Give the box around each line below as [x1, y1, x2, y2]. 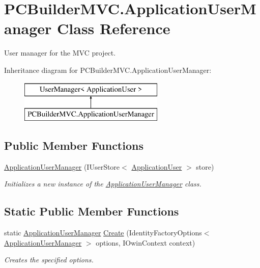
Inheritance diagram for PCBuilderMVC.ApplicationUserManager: [4, 64, 212, 75]
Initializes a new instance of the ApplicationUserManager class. [4, 178, 201, 189]
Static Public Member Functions [4, 203, 179, 219]
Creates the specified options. [4, 254, 94, 265]
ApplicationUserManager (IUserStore [4, 161, 120, 172]
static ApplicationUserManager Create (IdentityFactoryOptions [4, 227, 202, 238]
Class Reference [57, 18, 170, 39]
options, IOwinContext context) [96, 237, 195, 248]
